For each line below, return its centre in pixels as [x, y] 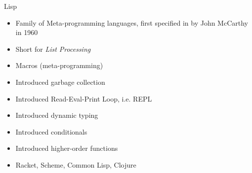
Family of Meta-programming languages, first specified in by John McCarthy [132, 22]
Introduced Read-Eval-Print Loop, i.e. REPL [84, 98]
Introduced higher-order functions [67, 148]
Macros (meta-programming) [59, 65]
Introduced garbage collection [60, 82]
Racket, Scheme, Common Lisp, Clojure [76, 164]
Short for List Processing [53, 49]
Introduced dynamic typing [57, 115]
